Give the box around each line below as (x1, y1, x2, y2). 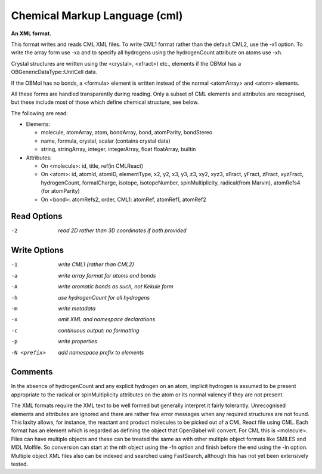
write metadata (58, 304, 96, 312)
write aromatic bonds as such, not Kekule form (58, 283, 174, 290)
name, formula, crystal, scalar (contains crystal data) (41, 137, 171, 144)
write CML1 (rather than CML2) (58, 261, 134, 268)
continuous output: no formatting (58, 327, 140, 334)
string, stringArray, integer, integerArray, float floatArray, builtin (41, 146, 196, 153)
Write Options (11, 245, 64, 256)
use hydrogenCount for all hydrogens (58, 294, 150, 301)
